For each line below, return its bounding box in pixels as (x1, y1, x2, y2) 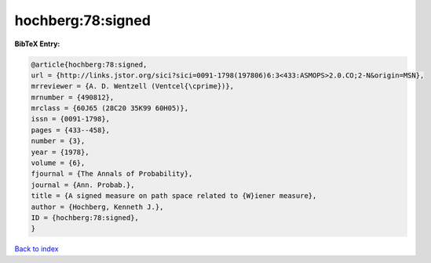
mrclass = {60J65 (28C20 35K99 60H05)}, (31, 104, 188, 113)
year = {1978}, (31, 147, 89, 157)
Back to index (14, 244, 59, 254)
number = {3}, (31, 137, 86, 146)
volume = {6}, (31, 159, 86, 168)
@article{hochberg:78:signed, (31, 59, 148, 69)
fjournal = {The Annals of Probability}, (31, 169, 193, 178)
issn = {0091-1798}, (31, 114, 110, 124)
